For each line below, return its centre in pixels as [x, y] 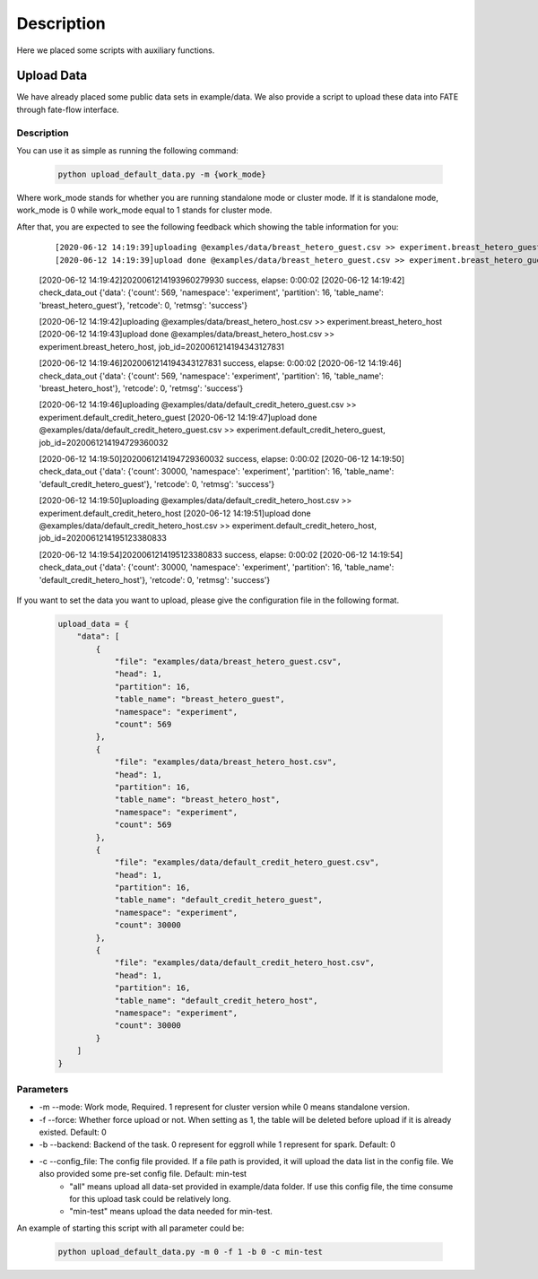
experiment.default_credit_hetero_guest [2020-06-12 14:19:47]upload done [178, 417]
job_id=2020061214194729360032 [104, 442]
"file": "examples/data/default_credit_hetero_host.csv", [245, 963]
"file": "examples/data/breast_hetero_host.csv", [226, 762]
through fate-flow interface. [68, 109]
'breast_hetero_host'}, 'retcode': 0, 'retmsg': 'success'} [141, 388]
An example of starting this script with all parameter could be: [130, 1228]
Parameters [43, 1089]
